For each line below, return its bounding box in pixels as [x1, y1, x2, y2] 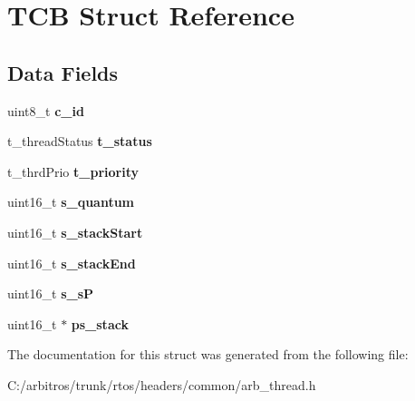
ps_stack [71, 314, 129, 333]
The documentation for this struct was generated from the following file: [7, 345, 409, 364]
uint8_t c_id [7, 101, 84, 120]
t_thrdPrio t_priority [7, 161, 139, 181]
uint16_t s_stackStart [7, 222, 143, 241]
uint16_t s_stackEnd [7, 253, 136, 272]
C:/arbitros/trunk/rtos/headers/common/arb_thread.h [7, 375, 316, 394]
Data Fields [7, 58, 119, 86]
